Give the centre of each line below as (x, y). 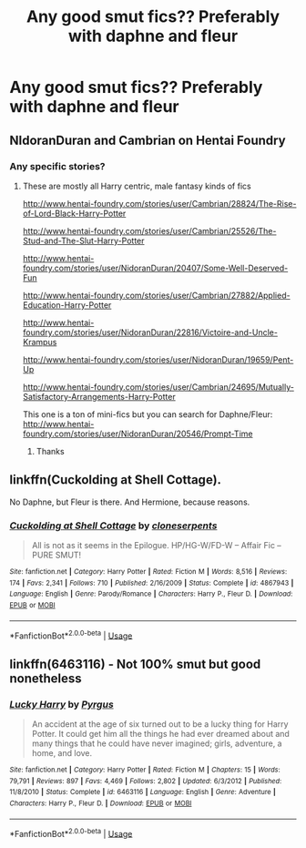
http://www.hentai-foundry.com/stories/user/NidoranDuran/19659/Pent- (158, 359)
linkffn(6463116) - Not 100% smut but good (135, 664)
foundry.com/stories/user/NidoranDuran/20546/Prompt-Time (138, 434)
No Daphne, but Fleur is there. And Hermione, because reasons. (130, 502)
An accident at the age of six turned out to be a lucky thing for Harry (160, 724)
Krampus (40, 342)
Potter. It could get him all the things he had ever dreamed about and (160, 733)
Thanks (51, 451)
